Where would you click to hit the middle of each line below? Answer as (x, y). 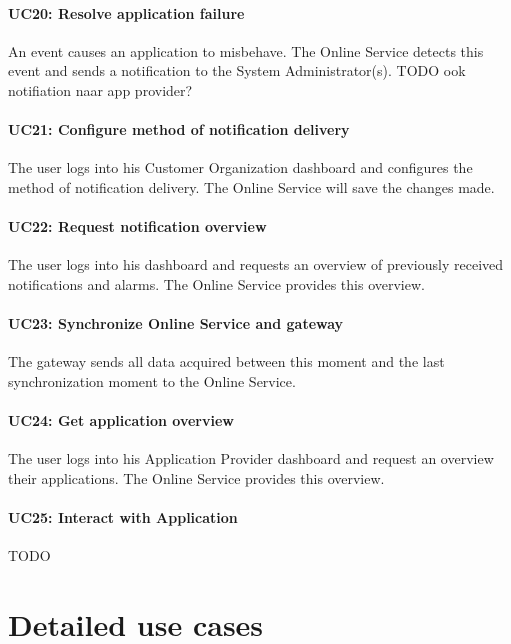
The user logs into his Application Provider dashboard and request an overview (251, 458)
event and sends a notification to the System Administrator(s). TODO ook (237, 70)
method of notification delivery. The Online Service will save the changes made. (251, 186)
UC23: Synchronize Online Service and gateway (176, 323)
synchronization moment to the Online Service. (152, 380)
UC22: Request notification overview (137, 226)
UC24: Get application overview (121, 420)
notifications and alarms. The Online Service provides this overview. (216, 283)
